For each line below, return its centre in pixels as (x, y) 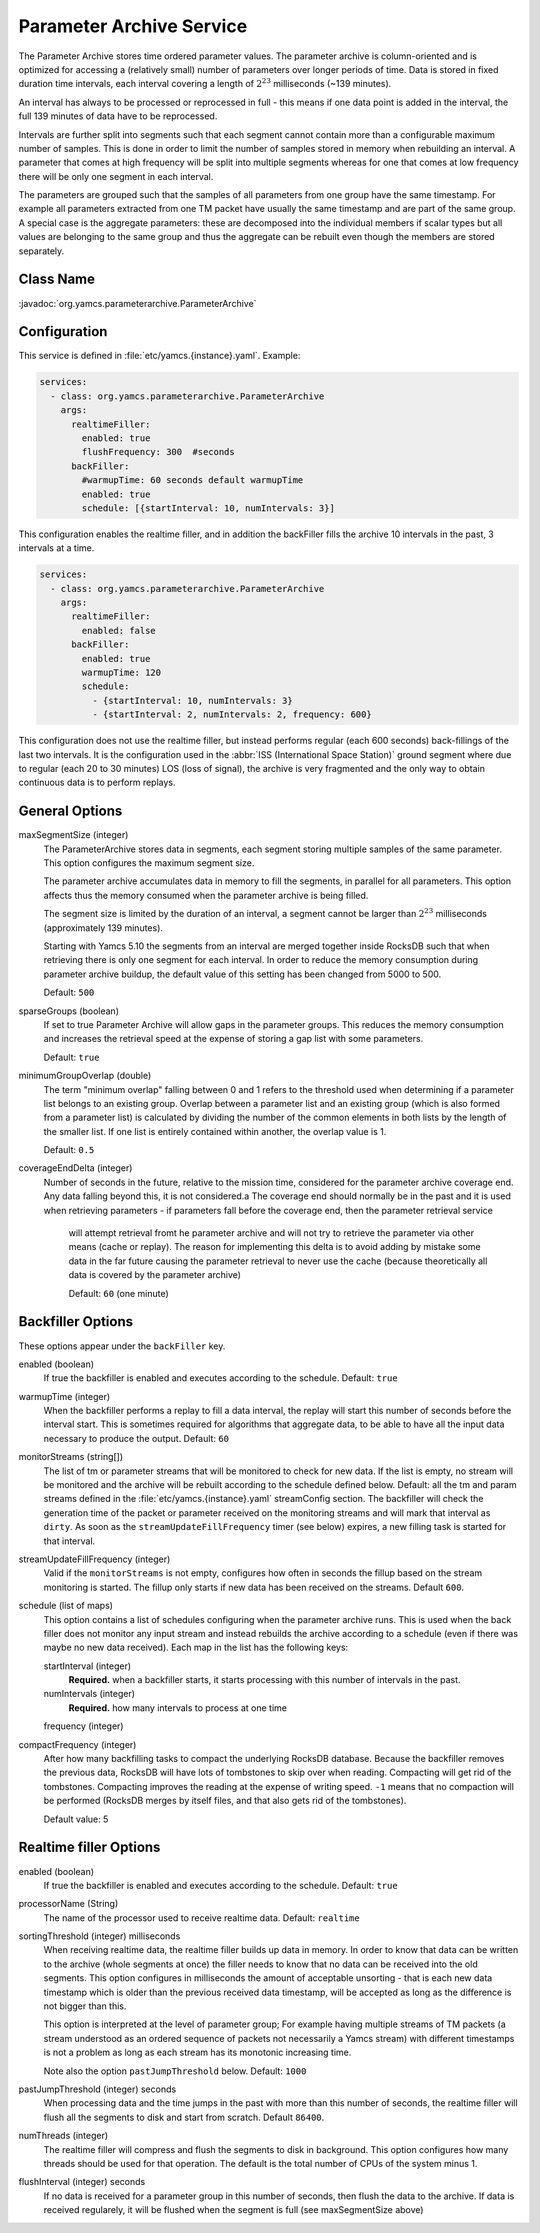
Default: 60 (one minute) (118, 1293)
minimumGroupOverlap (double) (85, 1076)
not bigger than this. (85, 2006)
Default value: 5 (76, 1819)
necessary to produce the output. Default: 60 (136, 1438)
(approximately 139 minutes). (103, 927)
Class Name (56, 279)
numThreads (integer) (63, 2136)
